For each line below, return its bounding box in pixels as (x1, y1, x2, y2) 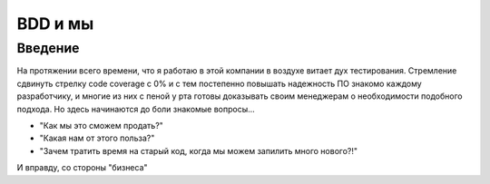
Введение (16, 40, 80, 56)
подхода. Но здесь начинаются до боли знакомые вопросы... (16, 103, 256, 114)
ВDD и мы (16, 14, 94, 34)
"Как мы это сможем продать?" (39, 120, 163, 131)
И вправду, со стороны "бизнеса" (16, 162, 149, 173)
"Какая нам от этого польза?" (39, 132, 155, 144)
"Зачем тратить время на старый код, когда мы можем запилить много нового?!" (39, 145, 358, 156)
